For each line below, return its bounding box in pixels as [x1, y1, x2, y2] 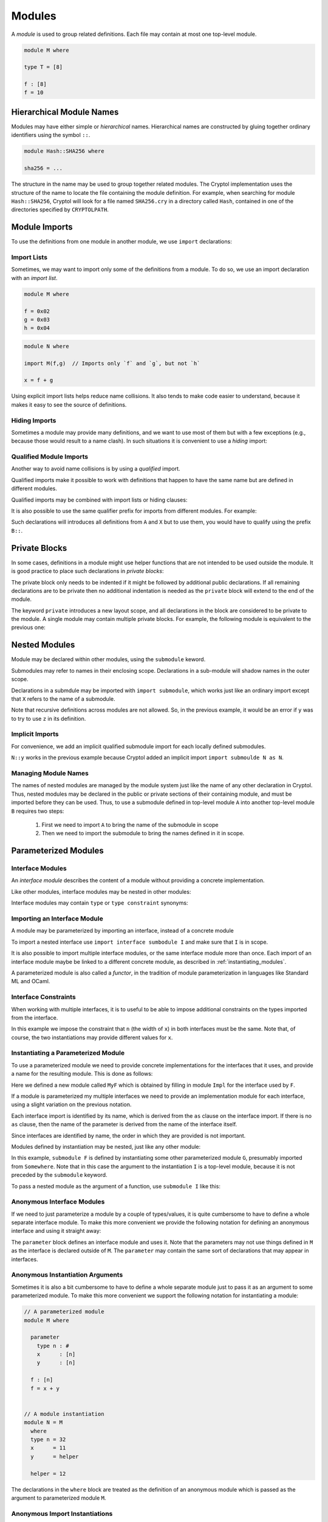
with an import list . [11, 274, 58, 281]
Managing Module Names [11, 769, 89, 777]
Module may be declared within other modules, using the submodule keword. [11, 656, 206, 663]
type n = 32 [30, 1436, 66, 1443]
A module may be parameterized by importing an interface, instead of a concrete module [11, 927, 234, 935]
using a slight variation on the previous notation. [11, 1101, 132, 1108]
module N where [24, 343, 69, 349]
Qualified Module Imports [11, 452, 88, 461]
